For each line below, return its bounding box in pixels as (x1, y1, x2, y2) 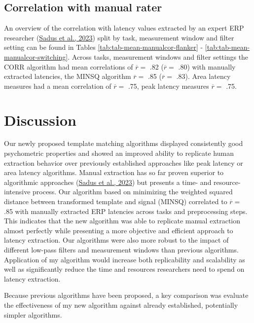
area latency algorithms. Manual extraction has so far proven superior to (4, 167, 224, 178)
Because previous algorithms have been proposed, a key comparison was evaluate (4, 290, 249, 300)
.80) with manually (178, 61, 236, 72)
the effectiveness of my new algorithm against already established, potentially (4, 299, 238, 310)
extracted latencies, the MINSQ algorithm (4, 71, 131, 81)
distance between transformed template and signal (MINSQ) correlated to (4, 196, 227, 207)
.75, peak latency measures (128, 80, 209, 91)
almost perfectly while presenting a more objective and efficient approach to (4, 225, 233, 235)
